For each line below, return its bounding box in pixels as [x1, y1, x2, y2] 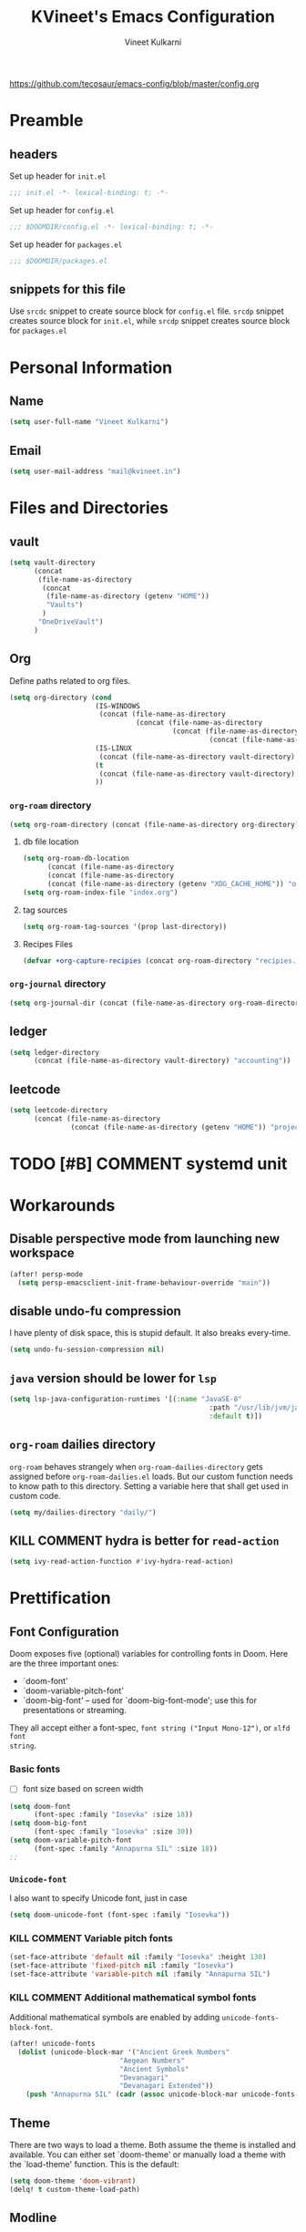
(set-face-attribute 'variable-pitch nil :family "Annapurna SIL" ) [9, 1969, 271, 1979]
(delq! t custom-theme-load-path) [9, 2185, 141, 2194]
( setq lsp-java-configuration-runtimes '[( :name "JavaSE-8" [9, 1395, 243, 1404]
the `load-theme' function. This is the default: [9, 2158, 179, 2169]
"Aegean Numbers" [119, 2056, 185, 2065]
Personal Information [9, 357, 173, 377]
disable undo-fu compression [9, 1304, 182, 1319]
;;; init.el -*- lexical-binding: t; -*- [9, 188, 169, 197]
